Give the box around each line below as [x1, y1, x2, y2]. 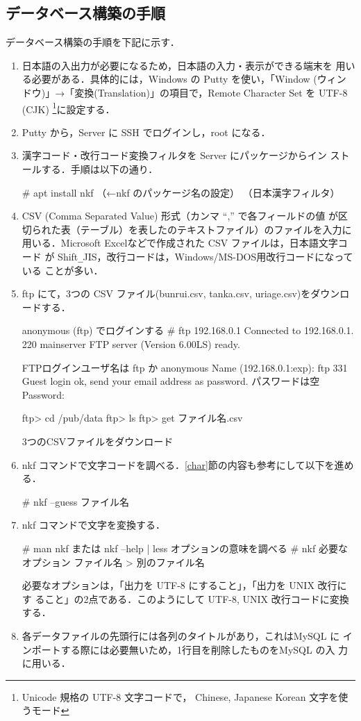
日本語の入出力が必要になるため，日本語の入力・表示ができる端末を [22, 58, 333, 72]
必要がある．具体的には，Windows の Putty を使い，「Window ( [31, 72, 317, 86]
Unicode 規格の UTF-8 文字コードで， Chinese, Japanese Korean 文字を [22, 689, 339, 704]
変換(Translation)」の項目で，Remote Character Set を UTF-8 [74, 85, 348, 99]
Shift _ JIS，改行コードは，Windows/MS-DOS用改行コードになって [58, 249, 353, 263]
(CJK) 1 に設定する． [22, 99, 115, 116]
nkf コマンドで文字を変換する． [22, 517, 165, 532]
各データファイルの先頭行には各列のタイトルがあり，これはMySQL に [22, 628, 340, 643]
